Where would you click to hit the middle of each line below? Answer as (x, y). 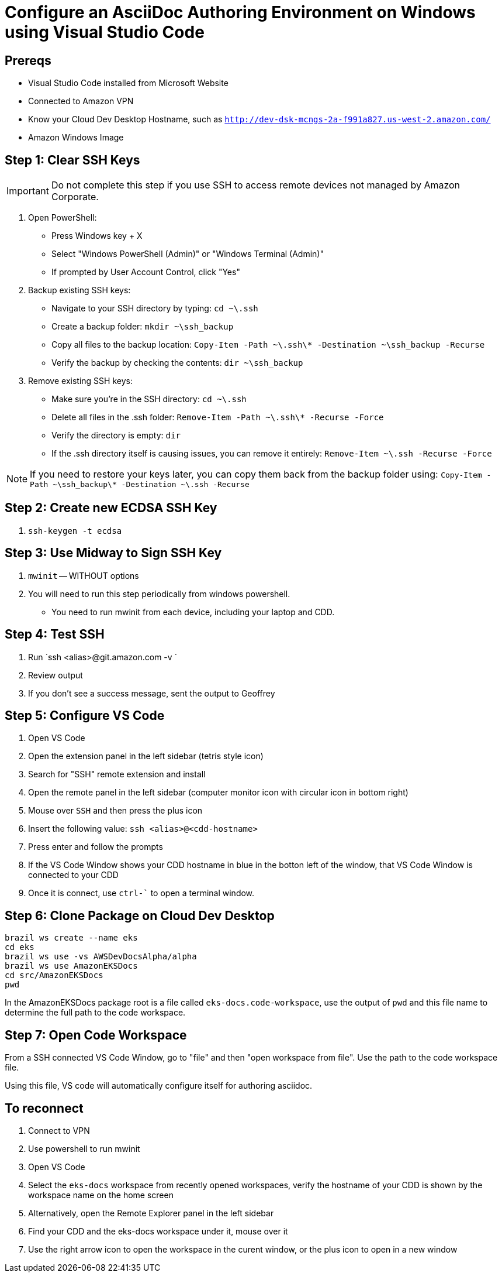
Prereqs (28, 60)
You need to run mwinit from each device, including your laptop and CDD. (193, 612)
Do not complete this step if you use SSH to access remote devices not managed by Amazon (256, 185)
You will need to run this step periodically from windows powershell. (159, 594)
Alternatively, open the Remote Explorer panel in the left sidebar (151, 1213)
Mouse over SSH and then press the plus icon (115, 811)
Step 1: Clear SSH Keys (72, 160)
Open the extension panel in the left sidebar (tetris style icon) (146, 756)
